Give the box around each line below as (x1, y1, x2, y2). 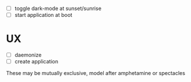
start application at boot (14, 12, 73, 19)
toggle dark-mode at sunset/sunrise (14, 5, 101, 12)
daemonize (14, 52, 42, 59)
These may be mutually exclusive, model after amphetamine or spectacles (6, 70, 186, 77)
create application (14, 58, 59, 65)
